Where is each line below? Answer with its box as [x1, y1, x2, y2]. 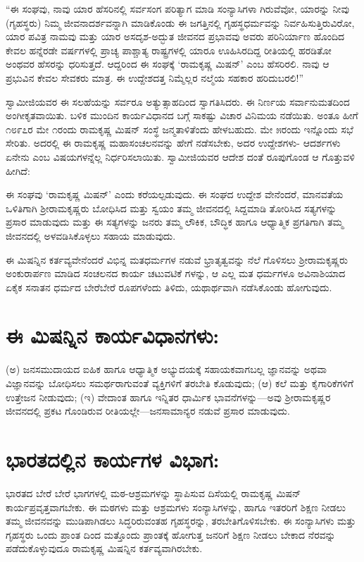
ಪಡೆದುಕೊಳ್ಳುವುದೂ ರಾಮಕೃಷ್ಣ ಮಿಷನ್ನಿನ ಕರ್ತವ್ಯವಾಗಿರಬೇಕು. [6, 541, 203, 556]
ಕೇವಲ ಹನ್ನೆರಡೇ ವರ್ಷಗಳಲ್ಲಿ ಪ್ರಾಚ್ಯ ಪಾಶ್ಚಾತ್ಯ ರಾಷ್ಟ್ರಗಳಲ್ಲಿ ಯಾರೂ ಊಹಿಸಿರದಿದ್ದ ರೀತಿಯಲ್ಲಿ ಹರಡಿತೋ [6, 42, 332, 57]
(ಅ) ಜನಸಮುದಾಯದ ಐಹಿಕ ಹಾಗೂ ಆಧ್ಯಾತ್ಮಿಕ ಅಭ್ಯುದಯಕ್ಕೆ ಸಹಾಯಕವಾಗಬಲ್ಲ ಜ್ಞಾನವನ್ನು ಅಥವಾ [6, 362, 327, 377]
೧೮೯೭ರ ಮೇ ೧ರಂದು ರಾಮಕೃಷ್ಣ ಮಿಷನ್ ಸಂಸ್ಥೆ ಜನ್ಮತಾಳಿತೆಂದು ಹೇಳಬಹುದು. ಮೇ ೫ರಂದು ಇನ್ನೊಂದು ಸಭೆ [6, 121, 353, 136]
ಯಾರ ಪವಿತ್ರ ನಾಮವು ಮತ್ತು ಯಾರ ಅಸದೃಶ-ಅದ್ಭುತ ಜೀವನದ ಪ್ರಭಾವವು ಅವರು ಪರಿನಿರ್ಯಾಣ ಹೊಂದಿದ [6, 29, 345, 44]
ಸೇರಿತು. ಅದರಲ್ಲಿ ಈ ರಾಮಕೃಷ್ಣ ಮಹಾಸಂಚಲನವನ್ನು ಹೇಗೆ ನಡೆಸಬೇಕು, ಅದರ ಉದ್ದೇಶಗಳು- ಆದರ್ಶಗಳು [6, 135, 341, 150]
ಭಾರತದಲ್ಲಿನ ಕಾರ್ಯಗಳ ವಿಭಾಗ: [6, 444, 220, 473]
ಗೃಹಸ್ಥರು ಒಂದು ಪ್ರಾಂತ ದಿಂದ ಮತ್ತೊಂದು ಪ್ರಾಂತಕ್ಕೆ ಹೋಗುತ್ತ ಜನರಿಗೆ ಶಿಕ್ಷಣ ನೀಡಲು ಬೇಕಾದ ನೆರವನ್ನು [6, 527, 336, 542]
